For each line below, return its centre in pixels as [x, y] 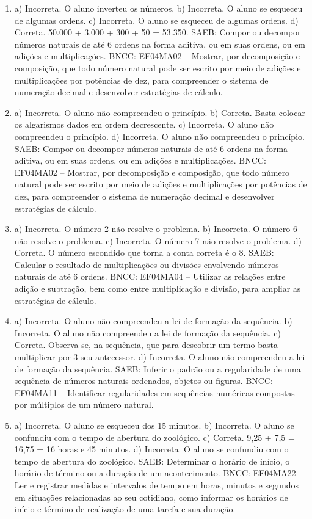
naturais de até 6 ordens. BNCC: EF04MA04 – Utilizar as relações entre [150, 276]
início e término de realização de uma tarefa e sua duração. [125, 509]
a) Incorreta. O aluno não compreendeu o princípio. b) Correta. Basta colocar [160, 112]
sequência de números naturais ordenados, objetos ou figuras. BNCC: [143, 381]
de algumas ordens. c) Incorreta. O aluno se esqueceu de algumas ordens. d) [156, 20]
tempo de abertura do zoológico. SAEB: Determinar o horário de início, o [152, 461]
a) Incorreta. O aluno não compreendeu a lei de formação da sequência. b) [153, 321]
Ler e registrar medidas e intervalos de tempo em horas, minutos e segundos [157, 485]
